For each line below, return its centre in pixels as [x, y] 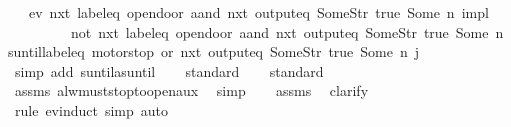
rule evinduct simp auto [91, 109]
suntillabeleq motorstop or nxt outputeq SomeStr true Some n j [214, 51]
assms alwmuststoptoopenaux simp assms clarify [191, 90]
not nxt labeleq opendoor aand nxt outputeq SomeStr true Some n [287, 31]
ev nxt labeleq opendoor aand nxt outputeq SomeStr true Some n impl [258, 12]
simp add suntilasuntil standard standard [169, 70]
